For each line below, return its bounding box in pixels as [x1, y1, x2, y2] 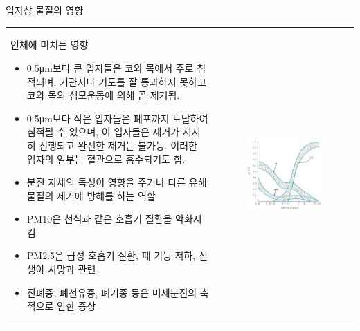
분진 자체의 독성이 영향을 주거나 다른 [26, 175, 186, 189]
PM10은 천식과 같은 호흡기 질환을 [26, 211, 172, 226]
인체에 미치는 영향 [10, 37, 89, 52]
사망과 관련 [48, 262, 96, 276]
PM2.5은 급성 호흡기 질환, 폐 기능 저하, [26, 248, 196, 263]
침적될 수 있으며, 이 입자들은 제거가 [26, 124, 180, 139]
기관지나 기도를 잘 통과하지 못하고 [59, 74, 206, 88]
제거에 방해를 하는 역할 [57, 188, 156, 202]
